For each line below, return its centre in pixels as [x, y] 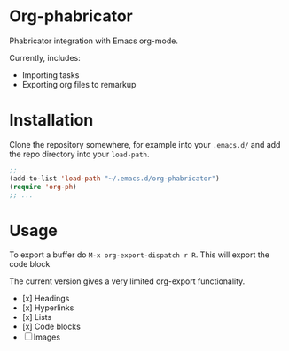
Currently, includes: [45, 57]
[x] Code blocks [51, 327]
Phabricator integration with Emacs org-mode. [94, 41]
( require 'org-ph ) [43, 187]
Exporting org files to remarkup [79, 84]
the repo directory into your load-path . [79, 154]
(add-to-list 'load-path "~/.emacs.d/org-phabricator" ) [114, 179]
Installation [51, 120]
